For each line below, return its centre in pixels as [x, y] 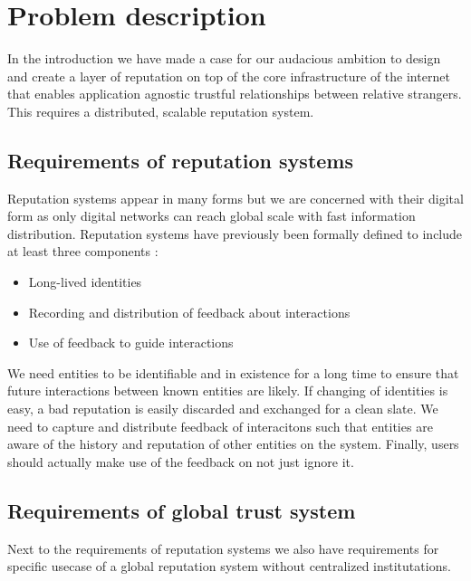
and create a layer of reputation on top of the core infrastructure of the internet [229, 76]
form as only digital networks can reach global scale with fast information [211, 216]
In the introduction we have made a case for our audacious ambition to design [224, 58]
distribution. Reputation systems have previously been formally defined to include [235, 233]
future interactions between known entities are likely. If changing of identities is [228, 391]
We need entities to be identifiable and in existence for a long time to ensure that [233, 372]
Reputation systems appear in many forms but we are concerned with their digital [235, 198]
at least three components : [83, 251]
